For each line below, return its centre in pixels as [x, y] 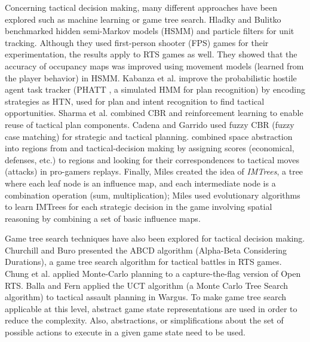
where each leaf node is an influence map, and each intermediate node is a [140, 183]
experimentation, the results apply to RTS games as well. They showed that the [151, 54]
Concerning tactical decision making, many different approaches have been [141, 7]
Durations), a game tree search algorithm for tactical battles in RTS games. [143, 262]
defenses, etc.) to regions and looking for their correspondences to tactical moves [152, 159]
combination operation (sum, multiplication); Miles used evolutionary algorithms [153, 195]
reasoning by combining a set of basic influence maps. [103, 218]
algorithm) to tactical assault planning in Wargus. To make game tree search [146, 297]
